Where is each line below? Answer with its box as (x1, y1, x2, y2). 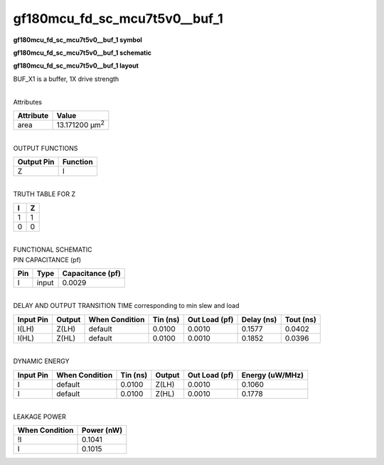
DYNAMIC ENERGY (13, 357, 70, 365)
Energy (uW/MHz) (241, 370, 304, 380)
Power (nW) (82, 425, 123, 435)
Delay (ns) (241, 314, 277, 324)
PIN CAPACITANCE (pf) (13, 255, 82, 264)
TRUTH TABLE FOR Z (13, 190, 76, 198)
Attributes (13, 97, 43, 106)
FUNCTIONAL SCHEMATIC (13, 245, 92, 254)
